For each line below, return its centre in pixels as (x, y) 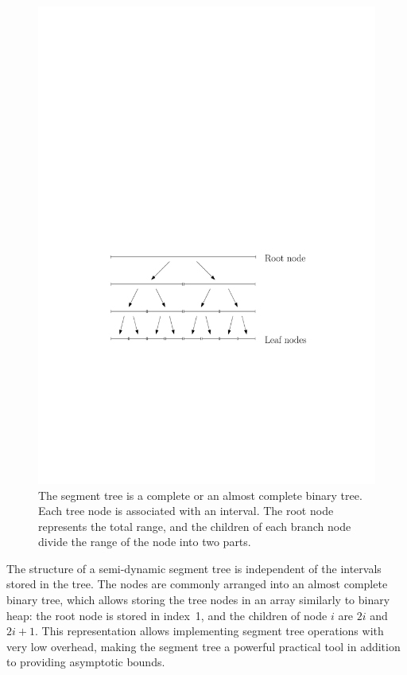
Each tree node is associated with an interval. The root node (186, 511)
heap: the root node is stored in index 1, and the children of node (167, 615)
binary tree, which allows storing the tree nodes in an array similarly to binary (198, 600)
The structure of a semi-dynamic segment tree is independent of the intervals (194, 568)
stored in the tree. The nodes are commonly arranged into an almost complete (197, 584)
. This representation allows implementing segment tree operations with (209, 631)
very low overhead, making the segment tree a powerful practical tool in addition (203, 646)
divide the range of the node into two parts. (145, 542)
